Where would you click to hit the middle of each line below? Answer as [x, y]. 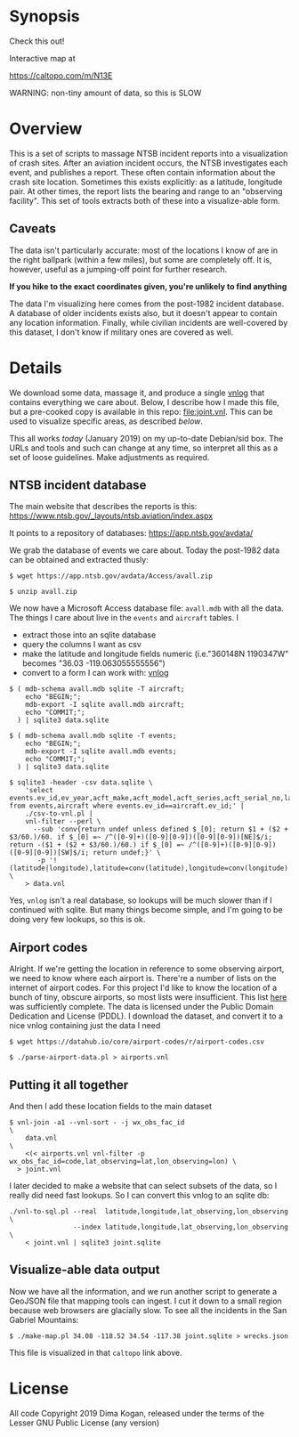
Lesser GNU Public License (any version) [85, 1423]
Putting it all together [69, 1085]
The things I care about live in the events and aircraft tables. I [124, 618]
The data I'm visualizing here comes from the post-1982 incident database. [147, 304]
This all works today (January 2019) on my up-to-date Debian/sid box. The [146, 438]
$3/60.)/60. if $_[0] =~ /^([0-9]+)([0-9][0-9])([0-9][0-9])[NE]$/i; [141, 837]
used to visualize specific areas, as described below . [106, 421]
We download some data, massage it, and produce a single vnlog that [137, 393]
